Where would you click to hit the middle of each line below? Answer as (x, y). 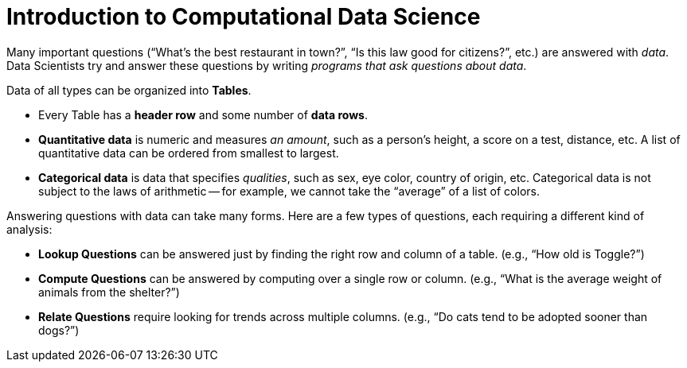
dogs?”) (59, 330)
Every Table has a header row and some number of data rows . (203, 114)
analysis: (29, 229)
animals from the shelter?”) (109, 292)
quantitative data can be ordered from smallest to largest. (189, 153)
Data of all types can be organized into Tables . (129, 90)
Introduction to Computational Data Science (244, 17)
